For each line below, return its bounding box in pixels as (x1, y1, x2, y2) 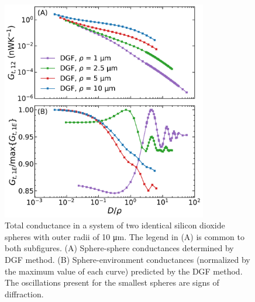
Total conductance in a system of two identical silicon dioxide (5, 219, 225, 231)
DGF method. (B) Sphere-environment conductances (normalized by (5, 254, 250, 266)
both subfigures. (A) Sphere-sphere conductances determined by (5, 242, 234, 254)
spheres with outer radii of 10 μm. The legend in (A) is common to (5, 230, 244, 242)
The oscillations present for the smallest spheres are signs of (5, 276, 219, 289)
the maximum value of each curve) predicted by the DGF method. (5, 265, 243, 277)
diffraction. (5, 287, 44, 300)
